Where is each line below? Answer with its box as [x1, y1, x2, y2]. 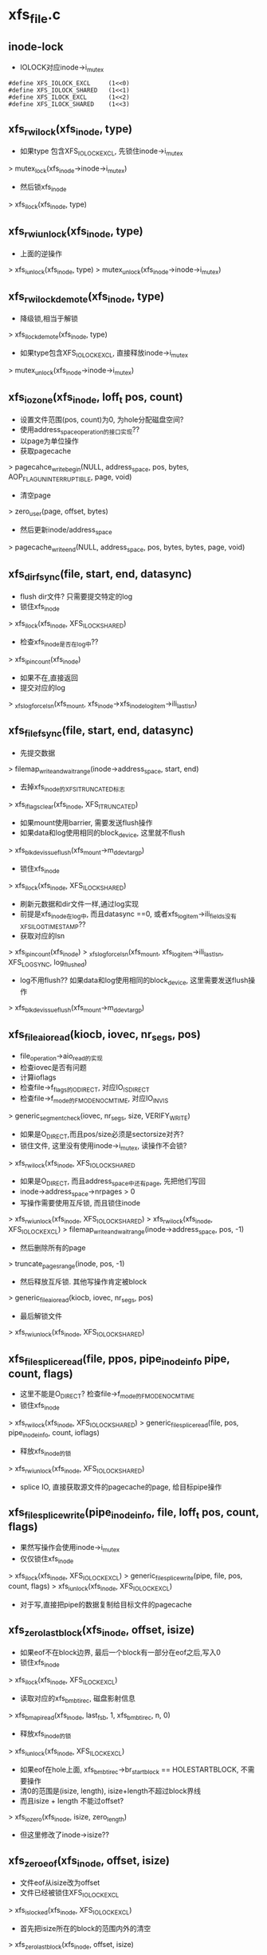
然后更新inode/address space [19, 525, 113, 536]
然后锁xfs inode [19, 182, 67, 193]
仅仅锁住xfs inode [19, 1553, 74, 1565]
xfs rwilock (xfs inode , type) [8, 122, 133, 137]
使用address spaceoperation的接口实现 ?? [19, 424, 140, 436]
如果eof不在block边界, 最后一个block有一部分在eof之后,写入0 [19, 1648, 222, 1658]
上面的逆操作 [19, 249, 62, 258]
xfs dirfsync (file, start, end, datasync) [8, 567, 193, 583]
